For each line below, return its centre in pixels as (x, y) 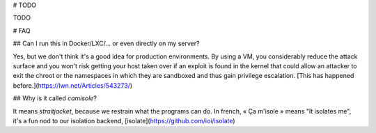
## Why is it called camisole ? (55, 98)
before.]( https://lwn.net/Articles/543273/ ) (72, 85)
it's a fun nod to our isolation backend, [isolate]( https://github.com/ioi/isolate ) (124, 120)
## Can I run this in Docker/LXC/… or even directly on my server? (106, 44)
